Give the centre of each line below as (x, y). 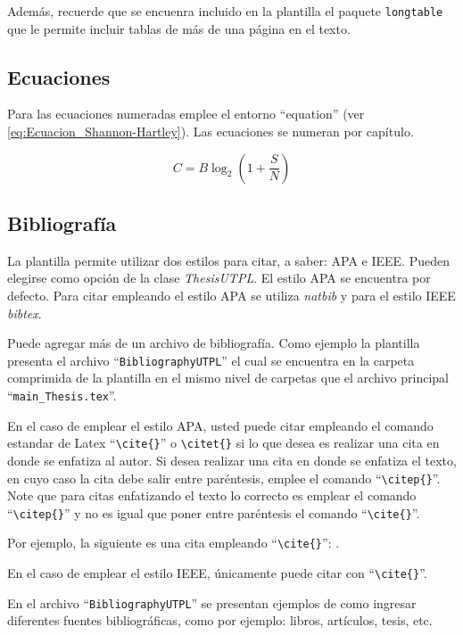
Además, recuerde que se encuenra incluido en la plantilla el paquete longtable (225, 11)
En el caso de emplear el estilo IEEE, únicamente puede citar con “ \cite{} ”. (217, 573)
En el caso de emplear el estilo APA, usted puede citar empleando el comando (220, 425)
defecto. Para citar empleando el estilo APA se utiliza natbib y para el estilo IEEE (231, 296)
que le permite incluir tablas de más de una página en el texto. (179, 28)
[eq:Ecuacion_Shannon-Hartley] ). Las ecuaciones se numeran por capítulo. (211, 132)
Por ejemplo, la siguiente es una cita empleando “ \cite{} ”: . (174, 543)
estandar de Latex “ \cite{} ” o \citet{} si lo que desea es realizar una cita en (223, 443)
